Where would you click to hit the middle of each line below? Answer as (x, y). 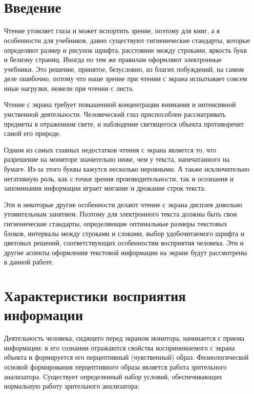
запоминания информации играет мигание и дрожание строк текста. (105, 188)
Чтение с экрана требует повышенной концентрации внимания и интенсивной (120, 104)
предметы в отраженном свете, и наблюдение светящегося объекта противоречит (124, 123)
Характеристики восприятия (95, 295)
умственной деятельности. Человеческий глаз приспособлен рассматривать (115, 114)
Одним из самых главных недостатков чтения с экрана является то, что (110, 149)
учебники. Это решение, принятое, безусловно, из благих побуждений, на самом (124, 69)
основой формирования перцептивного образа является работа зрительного (116, 367)
